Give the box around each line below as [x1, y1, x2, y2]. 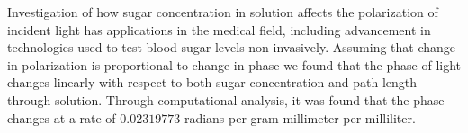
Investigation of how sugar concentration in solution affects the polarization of [7, 3, 438, 21]
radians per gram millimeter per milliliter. [184, 108, 416, 127]
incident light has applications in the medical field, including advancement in [7, 20, 431, 39]
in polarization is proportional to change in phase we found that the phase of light [7, 55, 462, 74]
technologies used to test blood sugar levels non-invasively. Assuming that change [7, 38, 456, 57]
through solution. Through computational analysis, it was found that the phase [7, 90, 445, 109]
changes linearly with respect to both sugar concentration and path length [7, 73, 418, 92]
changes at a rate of [7, 108, 116, 127]
